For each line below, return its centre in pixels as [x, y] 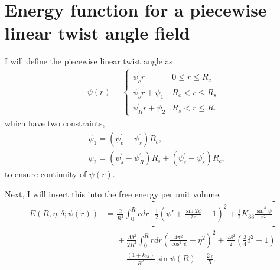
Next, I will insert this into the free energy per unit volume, [113, 193]
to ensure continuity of [46, 174]
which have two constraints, [55, 123]
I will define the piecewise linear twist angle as [89, 61]
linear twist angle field [97, 33]
